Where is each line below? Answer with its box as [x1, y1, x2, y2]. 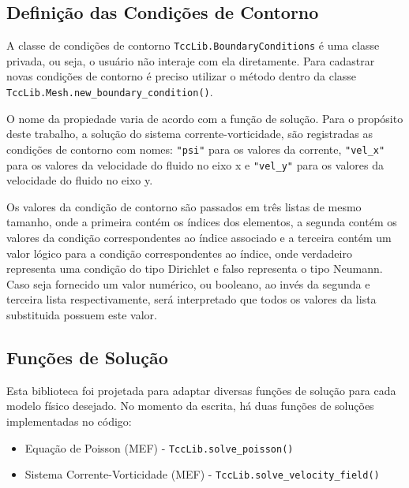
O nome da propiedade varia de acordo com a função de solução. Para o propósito [6, 110, 403, 126]
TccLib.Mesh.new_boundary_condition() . [6, 84, 213, 100]
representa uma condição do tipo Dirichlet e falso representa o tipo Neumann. [6, 260, 383, 277]
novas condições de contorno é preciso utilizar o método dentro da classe [6, 68, 357, 84]
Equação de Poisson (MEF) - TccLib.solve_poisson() [24, 439, 294, 456]
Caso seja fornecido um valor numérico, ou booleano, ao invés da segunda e [6, 275, 370, 292]
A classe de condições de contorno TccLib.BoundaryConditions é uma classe [6, 37, 380, 54]
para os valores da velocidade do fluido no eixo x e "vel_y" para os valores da [6, 156, 384, 173]
